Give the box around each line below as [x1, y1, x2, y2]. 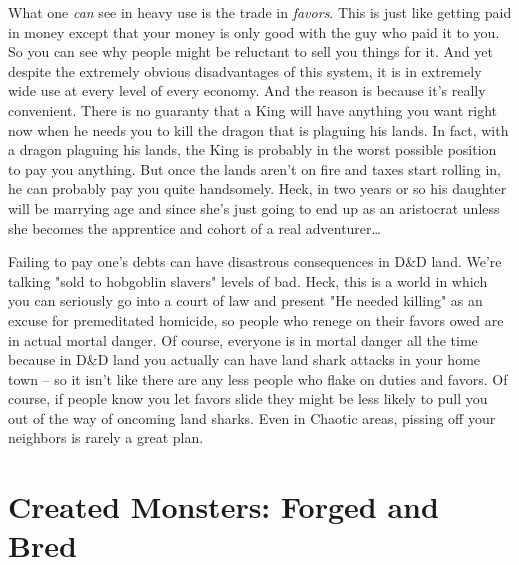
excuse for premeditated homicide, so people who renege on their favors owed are [8, 309, 504, 330]
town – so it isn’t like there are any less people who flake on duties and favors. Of [8, 368, 508, 389]
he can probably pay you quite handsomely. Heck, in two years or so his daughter [8, 178, 507, 199]
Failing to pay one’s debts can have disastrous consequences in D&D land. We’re [8, 251, 502, 272]
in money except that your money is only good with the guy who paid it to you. [8, 21, 500, 42]
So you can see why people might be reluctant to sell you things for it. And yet [8, 41, 493, 62]
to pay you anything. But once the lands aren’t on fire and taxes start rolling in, [8, 158, 501, 179]
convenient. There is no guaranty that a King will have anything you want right [8, 99, 498, 120]
